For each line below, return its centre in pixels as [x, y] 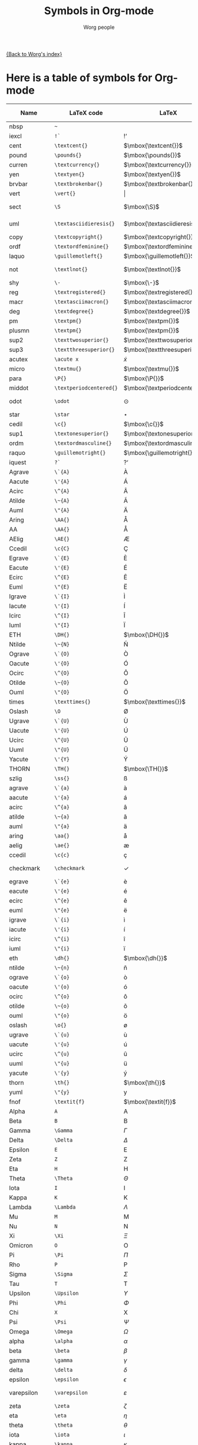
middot [19, 388]
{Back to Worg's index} [34, 54]
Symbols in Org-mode [99, 11]
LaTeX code [86, 113]
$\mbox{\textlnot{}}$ [152, 269]
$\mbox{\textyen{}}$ [152, 174]
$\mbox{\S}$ [141, 206]
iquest [18, 462]
